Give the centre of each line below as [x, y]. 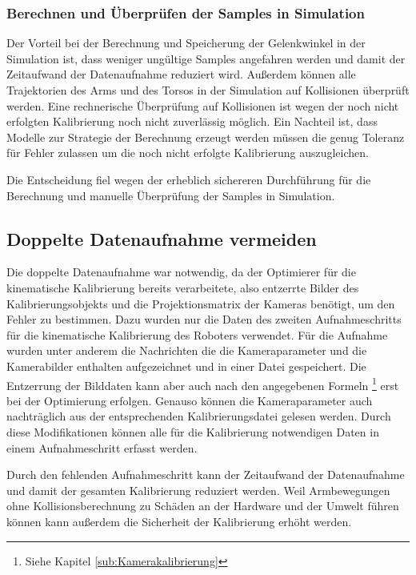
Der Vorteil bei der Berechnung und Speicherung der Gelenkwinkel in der [186, 43]
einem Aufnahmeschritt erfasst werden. [102, 447]
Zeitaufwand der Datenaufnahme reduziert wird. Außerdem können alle [181, 74]
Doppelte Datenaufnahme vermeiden [162, 238]
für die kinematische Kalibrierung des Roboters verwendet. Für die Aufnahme [197, 334]
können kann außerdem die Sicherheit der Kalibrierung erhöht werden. [179, 521]
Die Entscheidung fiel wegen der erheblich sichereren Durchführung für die [189, 179]
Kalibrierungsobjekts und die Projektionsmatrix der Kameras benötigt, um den [201, 303]
